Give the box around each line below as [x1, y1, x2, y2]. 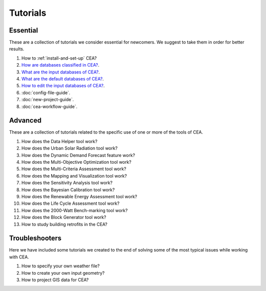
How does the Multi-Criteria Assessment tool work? [21, 166, 127, 172]
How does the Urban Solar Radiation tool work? [21, 145, 118, 151]
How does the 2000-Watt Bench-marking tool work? [21, 207, 128, 213]
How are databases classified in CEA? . [21, 62, 100, 68]
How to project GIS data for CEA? [21, 277, 89, 283]
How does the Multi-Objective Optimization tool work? [21, 159, 132, 165]
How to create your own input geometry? [21, 270, 105, 276]
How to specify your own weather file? [21, 263, 100, 269]
